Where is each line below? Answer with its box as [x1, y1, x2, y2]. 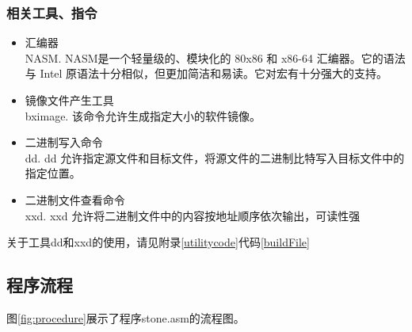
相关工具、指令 [6, 2, 97, 22]
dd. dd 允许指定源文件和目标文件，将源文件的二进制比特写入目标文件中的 [25, 149, 405, 166]
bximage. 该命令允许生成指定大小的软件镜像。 [25, 107, 261, 124]
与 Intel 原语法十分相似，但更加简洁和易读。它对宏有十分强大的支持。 [25, 65, 388, 82]
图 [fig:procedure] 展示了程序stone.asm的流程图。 [6, 309, 245, 326]
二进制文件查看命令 [25, 191, 125, 208]
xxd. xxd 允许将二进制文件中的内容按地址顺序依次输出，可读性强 [25, 207, 360, 223]
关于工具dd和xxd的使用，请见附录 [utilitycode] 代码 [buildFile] [6, 234, 310, 250]
